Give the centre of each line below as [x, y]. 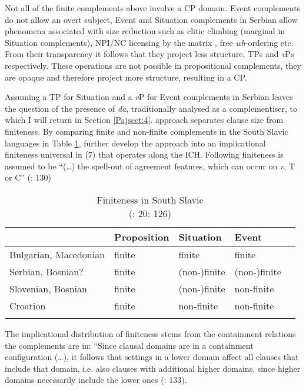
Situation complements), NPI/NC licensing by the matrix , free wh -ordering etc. [149, 42]
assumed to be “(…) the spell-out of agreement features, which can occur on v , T [150, 166]
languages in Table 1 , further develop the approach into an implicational [135, 143]
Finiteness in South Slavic [150, 199]
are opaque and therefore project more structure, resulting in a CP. [126, 77]
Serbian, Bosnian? [46, 271]
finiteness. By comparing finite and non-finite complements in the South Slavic [147, 131]
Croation [28, 305]
